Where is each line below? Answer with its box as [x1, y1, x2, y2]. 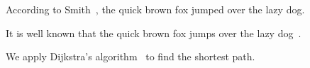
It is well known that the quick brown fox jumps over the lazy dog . [6, 25, 301, 40]
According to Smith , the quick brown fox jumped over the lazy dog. [6, 2, 305, 16]
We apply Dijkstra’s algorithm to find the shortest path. [6, 49, 255, 64]
